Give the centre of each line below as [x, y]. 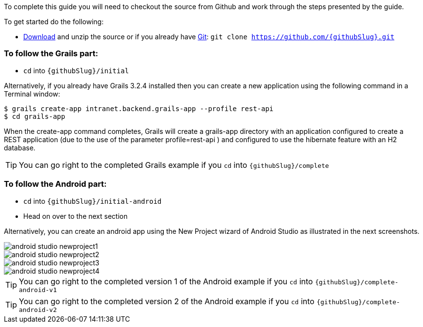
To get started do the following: [54, 22]
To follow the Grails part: [51, 54]
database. [20, 147]
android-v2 [38, 310]
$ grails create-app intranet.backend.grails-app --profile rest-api [139, 108]
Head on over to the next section [76, 216]
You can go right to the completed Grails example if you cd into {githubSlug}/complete [174, 165]
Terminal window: [32, 94]
